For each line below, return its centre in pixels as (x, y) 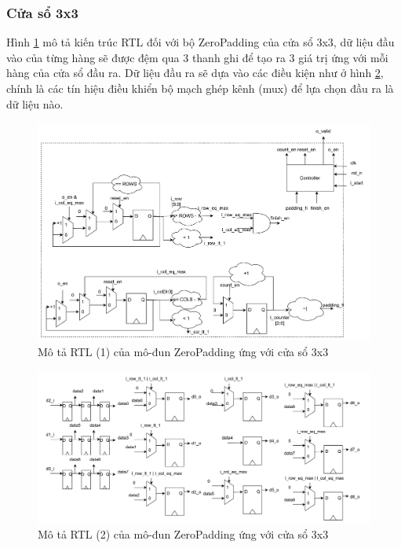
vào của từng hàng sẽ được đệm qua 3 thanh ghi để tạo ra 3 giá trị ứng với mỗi (197, 57)
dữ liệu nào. (35, 103)
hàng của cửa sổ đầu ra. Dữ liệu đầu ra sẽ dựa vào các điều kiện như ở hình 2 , (195, 73)
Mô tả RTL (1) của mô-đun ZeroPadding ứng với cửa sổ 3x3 (183, 352)
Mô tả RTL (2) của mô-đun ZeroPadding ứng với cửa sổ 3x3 (183, 534)
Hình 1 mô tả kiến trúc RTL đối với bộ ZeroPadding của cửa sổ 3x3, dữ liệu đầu (200, 42)
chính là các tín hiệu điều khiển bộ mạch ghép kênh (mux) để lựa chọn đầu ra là (200, 88)
